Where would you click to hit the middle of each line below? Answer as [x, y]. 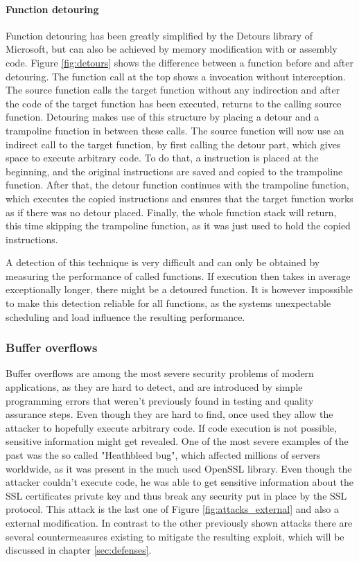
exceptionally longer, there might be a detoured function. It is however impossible [179, 289]
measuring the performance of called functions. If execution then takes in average [178, 275]
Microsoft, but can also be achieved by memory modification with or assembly [172, 49]
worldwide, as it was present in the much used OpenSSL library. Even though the [179, 468]
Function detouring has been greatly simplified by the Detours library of [159, 35]
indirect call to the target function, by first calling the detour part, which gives [173, 144]
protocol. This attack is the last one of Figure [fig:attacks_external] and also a [172, 509]
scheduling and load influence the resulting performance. [125, 316]
